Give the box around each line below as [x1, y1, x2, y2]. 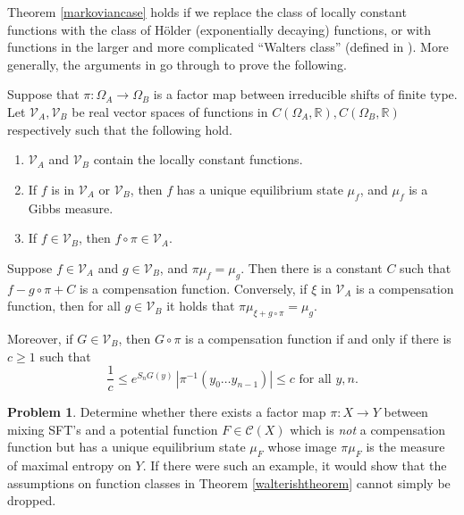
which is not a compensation [290, 419, 446, 438]
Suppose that [7, 85, 80, 104]
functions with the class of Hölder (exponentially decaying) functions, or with [7, 20, 432, 38]
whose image [267, 437, 337, 456]
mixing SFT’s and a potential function [7, 419, 218, 438]
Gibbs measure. [28, 198, 114, 217]
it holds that [166, 296, 235, 315]
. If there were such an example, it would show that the [142, 456, 447, 475]
